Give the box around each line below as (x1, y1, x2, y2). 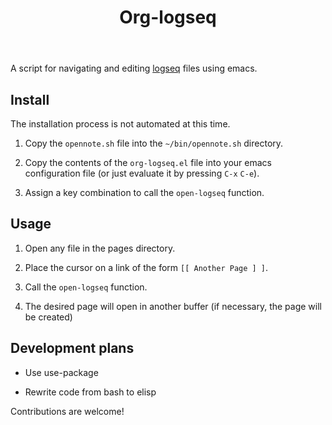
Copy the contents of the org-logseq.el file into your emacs (24, 157, 272, 168)
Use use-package (24, 366, 99, 378)
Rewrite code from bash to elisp (24, 386, 157, 398)
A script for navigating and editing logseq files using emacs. (10, 62, 258, 75)
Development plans (10, 340, 135, 357)
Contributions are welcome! (10, 405, 125, 417)
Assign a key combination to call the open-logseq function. (24, 187, 265, 198)
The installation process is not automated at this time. (10, 118, 231, 130)
